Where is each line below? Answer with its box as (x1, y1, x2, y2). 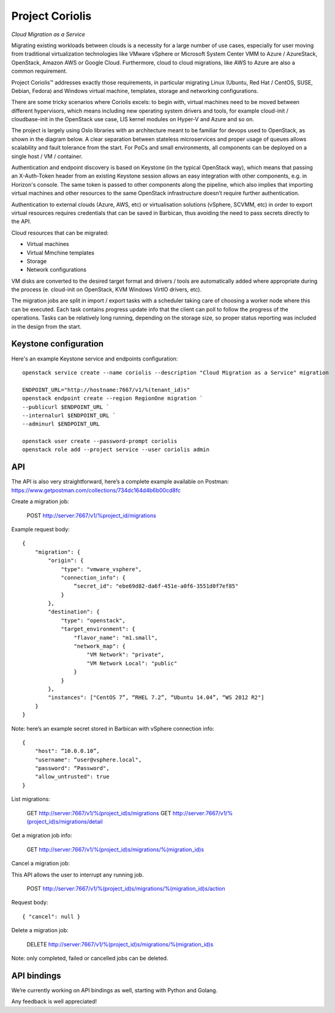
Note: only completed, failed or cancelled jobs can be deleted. (11, 954, 168, 962)
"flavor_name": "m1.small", (73, 634, 159, 641)
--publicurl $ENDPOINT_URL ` (22, 403, 110, 410)
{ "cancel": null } (22, 913, 81, 920)
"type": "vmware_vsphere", (61, 566, 142, 572)
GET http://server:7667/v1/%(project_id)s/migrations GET (26, 809, 171, 817)
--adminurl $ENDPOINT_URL (22, 421, 100, 428)
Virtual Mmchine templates (26, 249, 95, 256)
